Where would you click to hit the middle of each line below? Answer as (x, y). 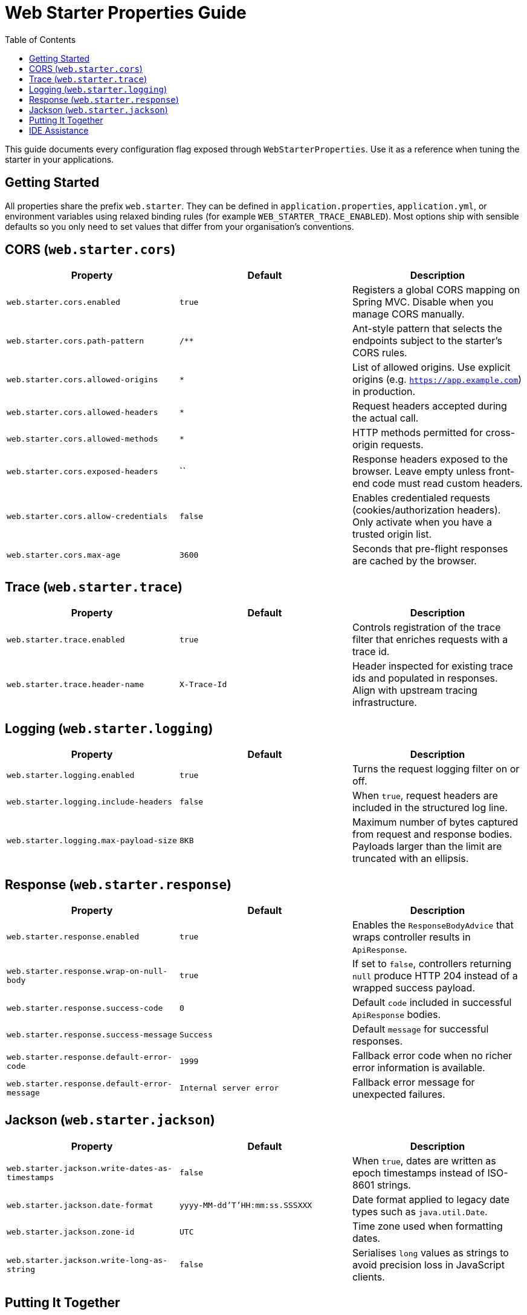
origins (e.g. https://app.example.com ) (437, 380)
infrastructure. (384, 703)
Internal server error (229, 1088)
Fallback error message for (413, 1082)
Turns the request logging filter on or (436, 769)
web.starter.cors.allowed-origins (82, 379)
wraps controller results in (411, 937)
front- (502, 472)
